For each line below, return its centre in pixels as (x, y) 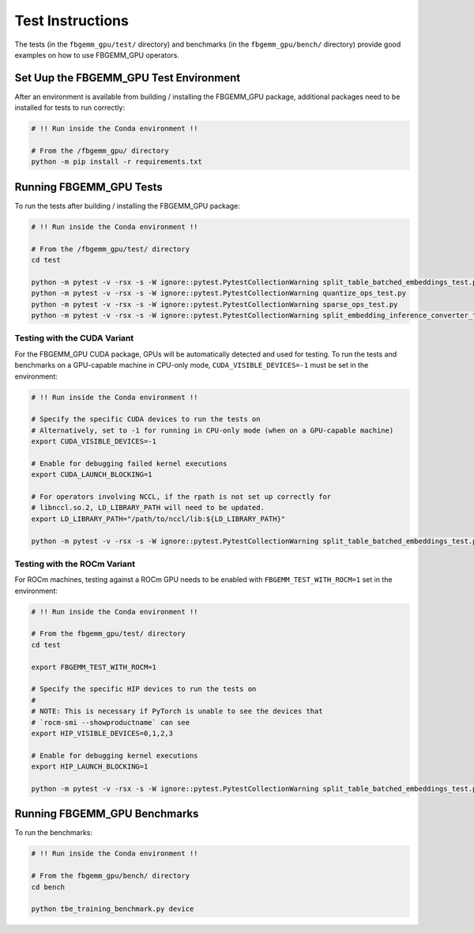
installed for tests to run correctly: (70, 108)
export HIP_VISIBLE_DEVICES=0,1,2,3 (102, 733)
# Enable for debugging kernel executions (115, 755)
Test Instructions (72, 21)
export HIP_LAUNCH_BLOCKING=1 (90, 767)
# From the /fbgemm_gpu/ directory (100, 151)
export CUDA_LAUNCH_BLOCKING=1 (92, 475)
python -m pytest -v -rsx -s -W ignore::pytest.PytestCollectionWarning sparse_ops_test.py (214, 304)
